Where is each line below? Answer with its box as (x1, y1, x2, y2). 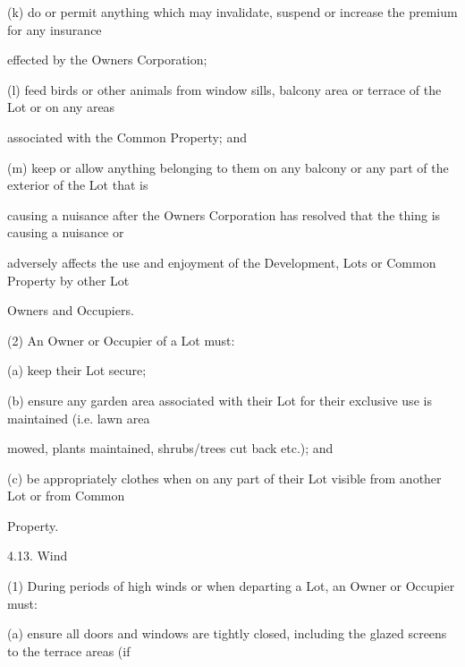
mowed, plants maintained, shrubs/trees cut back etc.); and (7, 439, 334, 457)
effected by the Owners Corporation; (7, 50, 207, 69)
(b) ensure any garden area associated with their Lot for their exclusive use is (7, 390, 432, 409)
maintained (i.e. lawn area (7, 408, 150, 427)
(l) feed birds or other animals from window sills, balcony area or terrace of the (7, 80, 442, 98)
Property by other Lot (7, 270, 130, 289)
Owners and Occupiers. (7, 301, 134, 320)
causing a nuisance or (7, 223, 124, 242)
